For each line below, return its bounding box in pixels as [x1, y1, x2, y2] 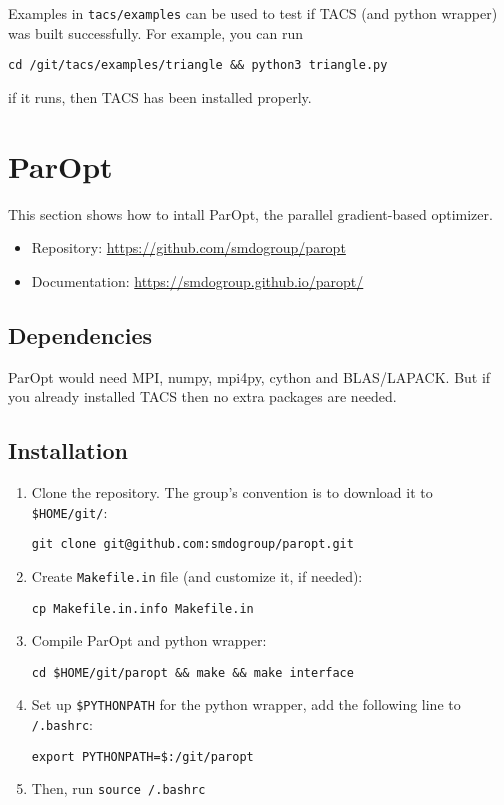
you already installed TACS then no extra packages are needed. [8, 386, 397, 407]
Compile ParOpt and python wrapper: [31, 630, 267, 651]
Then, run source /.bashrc [31, 778, 206, 799]
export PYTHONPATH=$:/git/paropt [31, 749, 254, 764]
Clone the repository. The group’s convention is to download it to [31, 482, 433, 502]
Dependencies [8, 319, 153, 350]
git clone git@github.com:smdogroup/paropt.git [31, 537, 354, 552]
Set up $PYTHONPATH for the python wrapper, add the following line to [31, 694, 461, 715]
